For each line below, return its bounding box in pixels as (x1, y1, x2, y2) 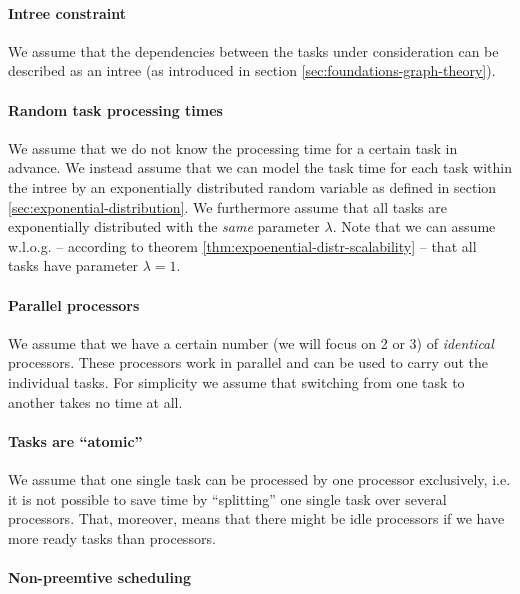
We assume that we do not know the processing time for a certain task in (8, 137, 458, 158)
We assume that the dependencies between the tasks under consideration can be (8, 40, 499, 61)
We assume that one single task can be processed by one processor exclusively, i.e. (8, 468, 511, 489)
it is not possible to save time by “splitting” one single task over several (8, 488, 447, 509)
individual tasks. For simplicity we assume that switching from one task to (8, 371, 465, 392)
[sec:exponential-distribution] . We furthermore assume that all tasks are (8, 196, 447, 217)
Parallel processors (8, 294, 140, 315)
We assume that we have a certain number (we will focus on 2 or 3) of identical (8, 332, 494, 353)
